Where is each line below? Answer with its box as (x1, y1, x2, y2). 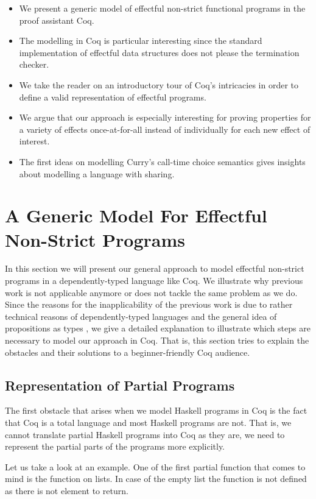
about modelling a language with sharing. (19, 167, 175, 180)
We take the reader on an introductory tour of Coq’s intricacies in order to (19, 78, 299, 91)
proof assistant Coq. (19, 13, 94, 26)
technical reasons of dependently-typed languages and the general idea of (5, 310, 277, 322)
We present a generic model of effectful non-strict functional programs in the (19, 2, 306, 14)
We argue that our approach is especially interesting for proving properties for (19, 111, 311, 124)
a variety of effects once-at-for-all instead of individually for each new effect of (19, 122, 311, 135)
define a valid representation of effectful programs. (19, 90, 206, 103)
